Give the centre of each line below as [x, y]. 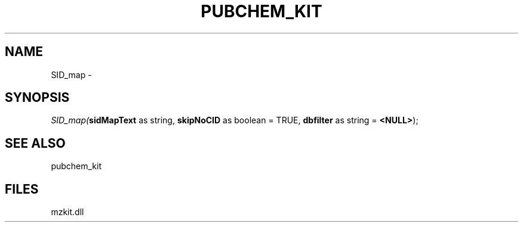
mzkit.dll [67, 212]
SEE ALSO [35, 143]
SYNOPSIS [37, 98]
